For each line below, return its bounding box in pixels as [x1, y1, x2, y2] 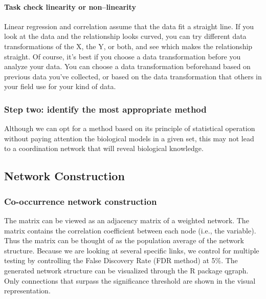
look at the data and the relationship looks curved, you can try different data [4, 31, 247, 41]
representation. [4, 285, 51, 296]
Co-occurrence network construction [4, 195, 157, 207]
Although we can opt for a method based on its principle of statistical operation [4, 123, 255, 134]
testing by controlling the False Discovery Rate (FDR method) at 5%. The [4, 255, 238, 266]
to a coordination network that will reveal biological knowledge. [4, 143, 204, 154]
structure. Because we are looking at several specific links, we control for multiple [4, 245, 259, 255]
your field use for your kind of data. [4, 81, 116, 92]
